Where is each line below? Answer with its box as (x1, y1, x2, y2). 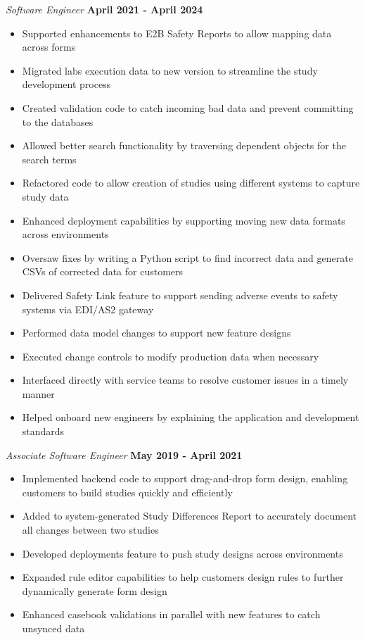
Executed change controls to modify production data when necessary (22, 349, 319, 363)
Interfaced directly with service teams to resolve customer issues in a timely (22, 372, 349, 387)
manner (22, 386, 55, 401)
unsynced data (22, 621, 85, 635)
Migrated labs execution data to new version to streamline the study (22, 63, 318, 77)
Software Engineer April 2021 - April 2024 (6, 2, 203, 16)
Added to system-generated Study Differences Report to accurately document (22, 508, 357, 523)
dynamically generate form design (22, 583, 167, 598)
